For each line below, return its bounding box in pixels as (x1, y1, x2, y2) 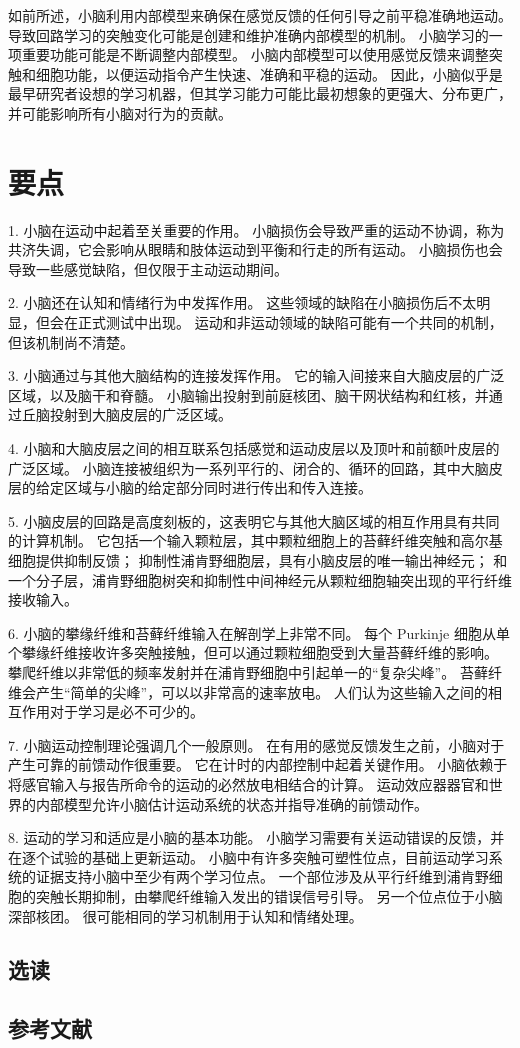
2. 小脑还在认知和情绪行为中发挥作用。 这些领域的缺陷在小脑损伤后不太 (8, 292, 477, 313)
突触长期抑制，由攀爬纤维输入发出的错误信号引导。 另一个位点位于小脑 (35, 885, 503, 906)
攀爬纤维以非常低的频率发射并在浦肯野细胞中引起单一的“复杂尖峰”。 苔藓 (8, 661, 488, 682)
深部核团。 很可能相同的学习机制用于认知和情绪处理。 (8, 905, 363, 926)
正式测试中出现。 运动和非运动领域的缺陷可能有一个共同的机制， (77, 312, 503, 333)
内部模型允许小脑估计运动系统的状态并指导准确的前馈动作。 (35, 793, 428, 814)
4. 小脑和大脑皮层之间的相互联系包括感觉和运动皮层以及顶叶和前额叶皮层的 (8, 438, 500, 459)
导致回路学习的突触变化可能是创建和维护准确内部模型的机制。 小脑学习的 (8, 24, 489, 45)
